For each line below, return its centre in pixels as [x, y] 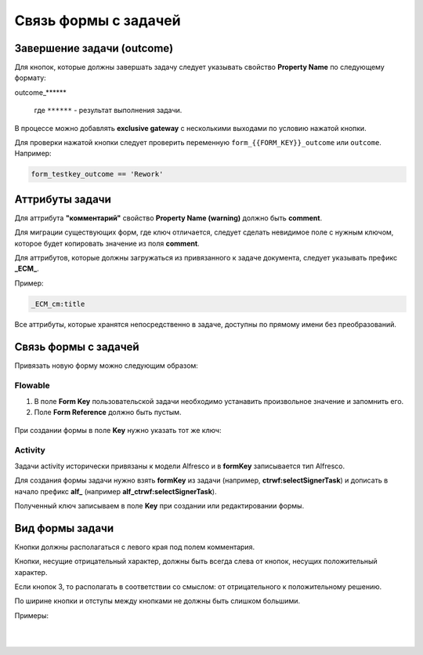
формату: [30, 78]
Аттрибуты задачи [63, 199]
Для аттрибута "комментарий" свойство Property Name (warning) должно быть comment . [168, 218]
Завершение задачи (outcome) [94, 48]
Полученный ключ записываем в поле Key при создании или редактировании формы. [159, 505]
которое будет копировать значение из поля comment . [107, 243]
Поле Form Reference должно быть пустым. [108, 413]
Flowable [32, 386]
